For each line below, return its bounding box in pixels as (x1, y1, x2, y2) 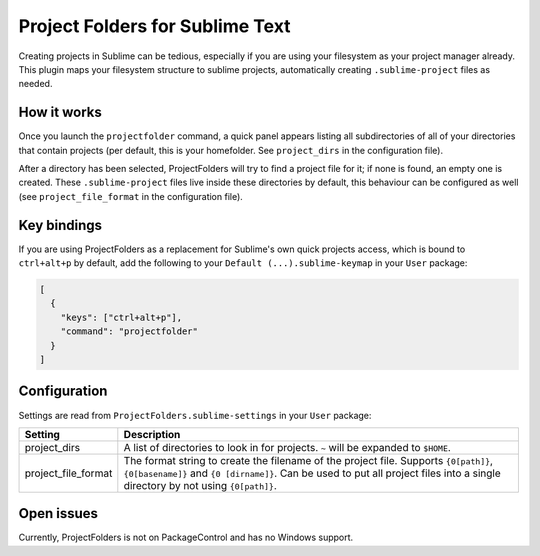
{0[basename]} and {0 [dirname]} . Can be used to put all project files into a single (123, 466, 502, 480)
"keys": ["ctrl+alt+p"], (60, 311, 183, 323)
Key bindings (18, 216, 103, 234)
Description (123, 427, 181, 441)
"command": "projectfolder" (60, 326, 199, 337)
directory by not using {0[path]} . (123, 478, 277, 492)
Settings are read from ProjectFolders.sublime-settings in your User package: (18, 409, 372, 421)
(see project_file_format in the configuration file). (18, 190, 244, 202)
